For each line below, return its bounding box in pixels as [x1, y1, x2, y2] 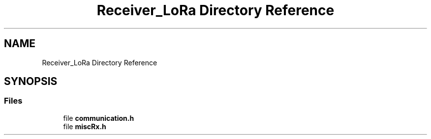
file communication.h [63, 113, 134, 122]
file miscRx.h [63, 122, 106, 131]
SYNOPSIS [4, 75, 58, 88]
